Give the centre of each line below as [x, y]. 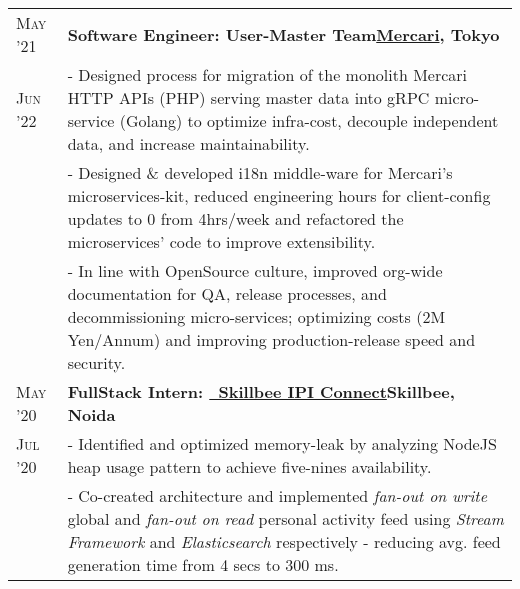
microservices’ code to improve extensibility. [221, 241]
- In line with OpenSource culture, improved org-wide [255, 270]
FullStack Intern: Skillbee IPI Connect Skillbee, [261, 391]
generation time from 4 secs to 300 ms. [203, 564]
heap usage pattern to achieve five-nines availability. [249, 466]
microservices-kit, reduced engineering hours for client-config [279, 195]
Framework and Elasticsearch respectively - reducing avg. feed [284, 541]
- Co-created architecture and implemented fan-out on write [277, 495]
